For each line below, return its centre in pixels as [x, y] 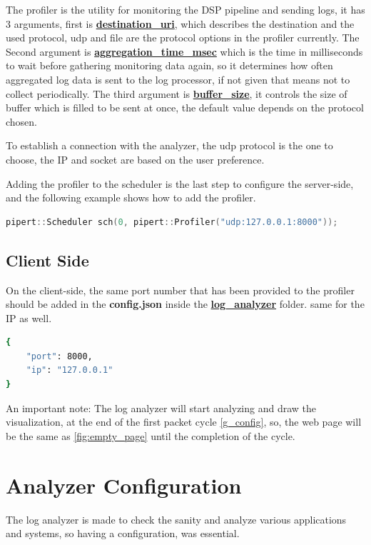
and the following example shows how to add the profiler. [131, 197]
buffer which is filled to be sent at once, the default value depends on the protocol [185, 107]
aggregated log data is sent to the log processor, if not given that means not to [178, 79]
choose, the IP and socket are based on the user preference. [135, 159]
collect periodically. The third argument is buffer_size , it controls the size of [177, 93]
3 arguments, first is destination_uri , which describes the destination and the [180, 23]
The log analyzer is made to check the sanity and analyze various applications [176, 519]
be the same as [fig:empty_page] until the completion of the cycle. [151, 435]
